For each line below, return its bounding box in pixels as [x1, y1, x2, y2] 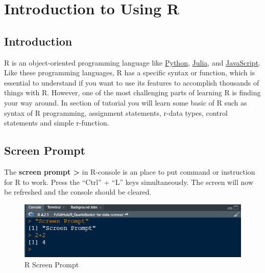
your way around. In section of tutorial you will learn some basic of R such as [4, 97, 247, 108]
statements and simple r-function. [4, 117, 109, 128]
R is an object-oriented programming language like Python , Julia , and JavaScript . [4, 57, 261, 68]
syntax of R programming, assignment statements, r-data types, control [4, 107, 228, 118]
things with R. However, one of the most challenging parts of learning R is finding [4, 87, 261, 98]
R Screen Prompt [25, 259, 79, 269]
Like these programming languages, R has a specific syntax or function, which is [4, 67, 255, 78]
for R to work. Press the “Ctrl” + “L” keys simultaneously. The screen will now [4, 176, 254, 187]
